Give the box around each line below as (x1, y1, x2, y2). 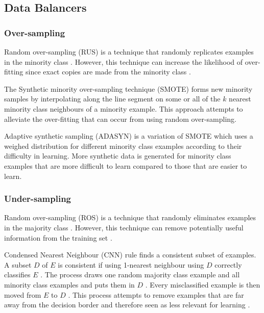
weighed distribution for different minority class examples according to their (4, 140, 242, 151)
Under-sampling (4, 192, 71, 205)
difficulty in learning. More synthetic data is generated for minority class (4, 150, 231, 161)
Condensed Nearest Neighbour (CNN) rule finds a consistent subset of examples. (4, 249, 256, 260)
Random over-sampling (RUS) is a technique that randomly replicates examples (4, 46, 254, 57)
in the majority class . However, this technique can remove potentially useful (4, 222, 244, 232)
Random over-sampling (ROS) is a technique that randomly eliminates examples (4, 212, 256, 223)
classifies (4, 269, 31, 280)
